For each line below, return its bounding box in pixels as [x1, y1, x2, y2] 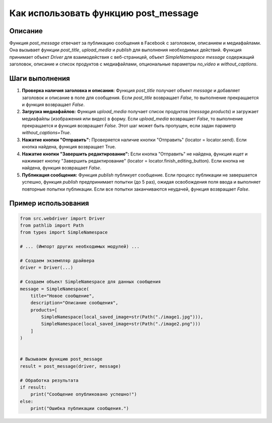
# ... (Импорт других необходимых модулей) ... [20, 244, 140, 249]
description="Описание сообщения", [30, 300, 118, 306]
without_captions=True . [22, 130, 72, 136]
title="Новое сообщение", [30, 293, 95, 299]
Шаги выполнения [9, 74, 70, 83]
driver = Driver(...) [20, 265, 74, 271]
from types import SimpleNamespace [20, 229, 108, 235]
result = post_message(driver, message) [20, 363, 121, 369]
